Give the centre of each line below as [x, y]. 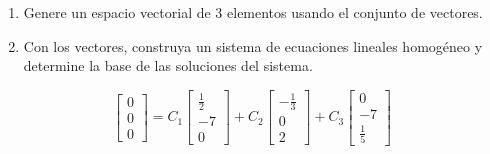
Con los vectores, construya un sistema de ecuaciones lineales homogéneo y [253, 45]
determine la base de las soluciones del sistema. [168, 65]
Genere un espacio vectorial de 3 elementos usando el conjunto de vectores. [253, 12]
